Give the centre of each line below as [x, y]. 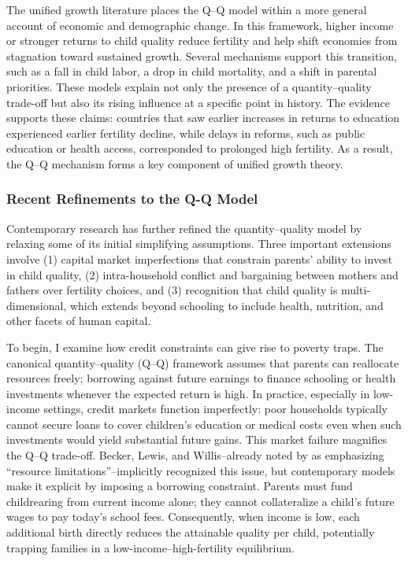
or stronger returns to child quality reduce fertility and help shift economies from [202, 41]
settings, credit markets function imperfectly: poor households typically [215, 409]
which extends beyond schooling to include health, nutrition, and [226, 305]
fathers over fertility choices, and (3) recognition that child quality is [172, 290]
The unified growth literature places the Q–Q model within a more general [187, 9]
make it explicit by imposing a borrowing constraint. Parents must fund [180, 486]
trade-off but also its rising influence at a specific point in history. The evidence [198, 102]
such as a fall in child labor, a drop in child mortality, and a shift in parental [192, 71]
